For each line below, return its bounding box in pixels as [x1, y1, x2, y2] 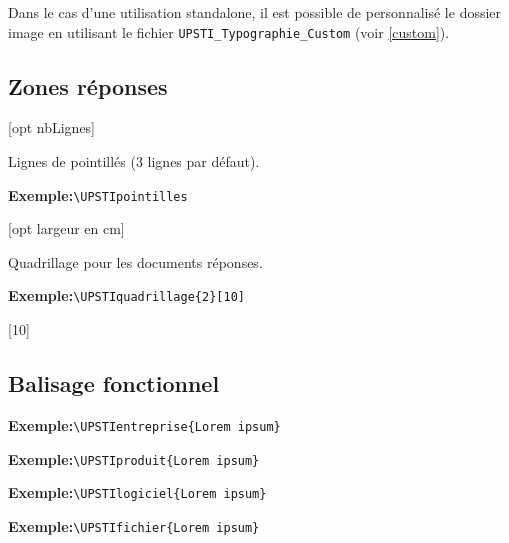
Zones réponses [8, 70, 168, 101]
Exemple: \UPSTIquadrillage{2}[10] [8, 285, 245, 306]
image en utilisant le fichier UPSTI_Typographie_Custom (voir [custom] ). [8, 21, 450, 42]
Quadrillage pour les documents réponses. [8, 251, 263, 272]
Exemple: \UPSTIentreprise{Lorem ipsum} [8, 414, 281, 435]
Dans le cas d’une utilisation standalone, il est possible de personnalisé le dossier [8, 2, 502, 22]
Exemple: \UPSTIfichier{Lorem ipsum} [8, 515, 260, 536]
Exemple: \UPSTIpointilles [8, 184, 188, 205]
